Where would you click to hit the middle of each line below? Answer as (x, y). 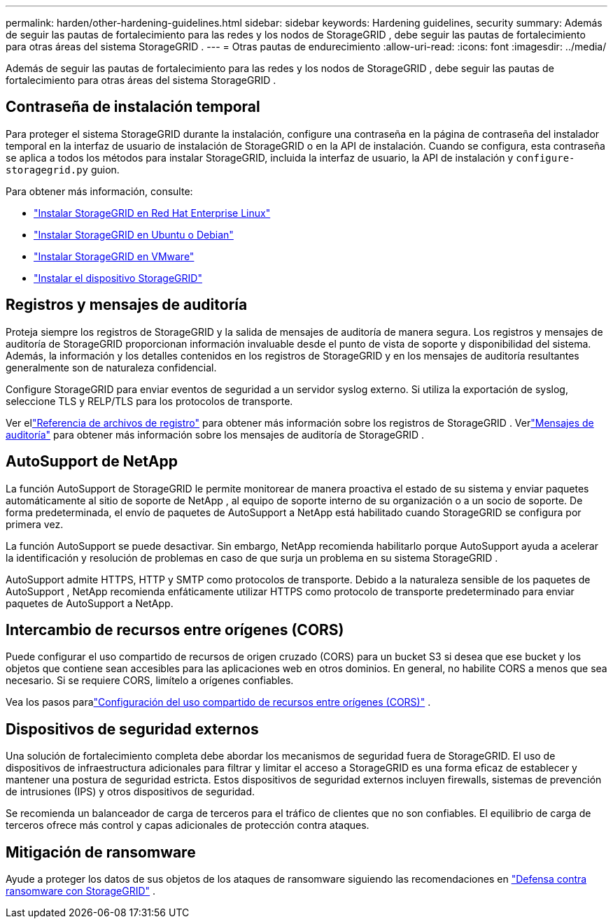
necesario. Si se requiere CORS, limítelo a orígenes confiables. (150, 681)
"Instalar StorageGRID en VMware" (114, 256)
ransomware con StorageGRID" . (81, 891)
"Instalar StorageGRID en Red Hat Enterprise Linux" (152, 213)
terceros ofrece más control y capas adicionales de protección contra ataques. (188, 825)
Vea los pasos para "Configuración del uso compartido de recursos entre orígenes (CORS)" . (218, 702)
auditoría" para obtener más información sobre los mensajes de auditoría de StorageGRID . (215, 434)
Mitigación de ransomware (101, 852)
